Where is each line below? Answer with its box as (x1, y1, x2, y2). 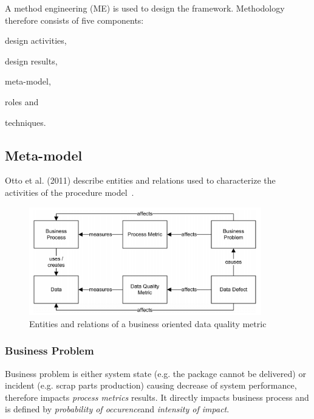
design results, (5, 54, 58, 67)
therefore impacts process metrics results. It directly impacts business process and (5, 390, 309, 403)
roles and (5, 95, 39, 108)
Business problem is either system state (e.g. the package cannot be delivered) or (5, 367, 306, 379)
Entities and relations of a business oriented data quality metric (29, 317, 267, 330)
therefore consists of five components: (5, 13, 144, 26)
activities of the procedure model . (5, 185, 134, 198)
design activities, (5, 34, 67, 47)
